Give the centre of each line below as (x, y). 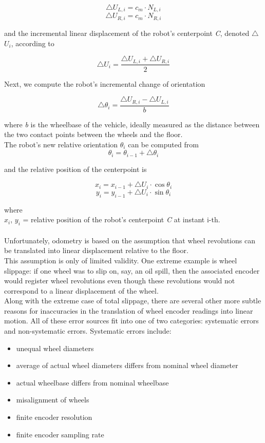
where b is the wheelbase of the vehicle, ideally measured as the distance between (132, 124)
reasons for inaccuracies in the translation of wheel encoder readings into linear (129, 310)
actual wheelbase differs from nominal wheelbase (92, 382)
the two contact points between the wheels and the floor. (93, 134)
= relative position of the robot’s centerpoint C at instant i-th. (121, 219)
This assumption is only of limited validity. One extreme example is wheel (121, 260)
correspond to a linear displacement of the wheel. (81, 290)
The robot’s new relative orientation (61, 144)
